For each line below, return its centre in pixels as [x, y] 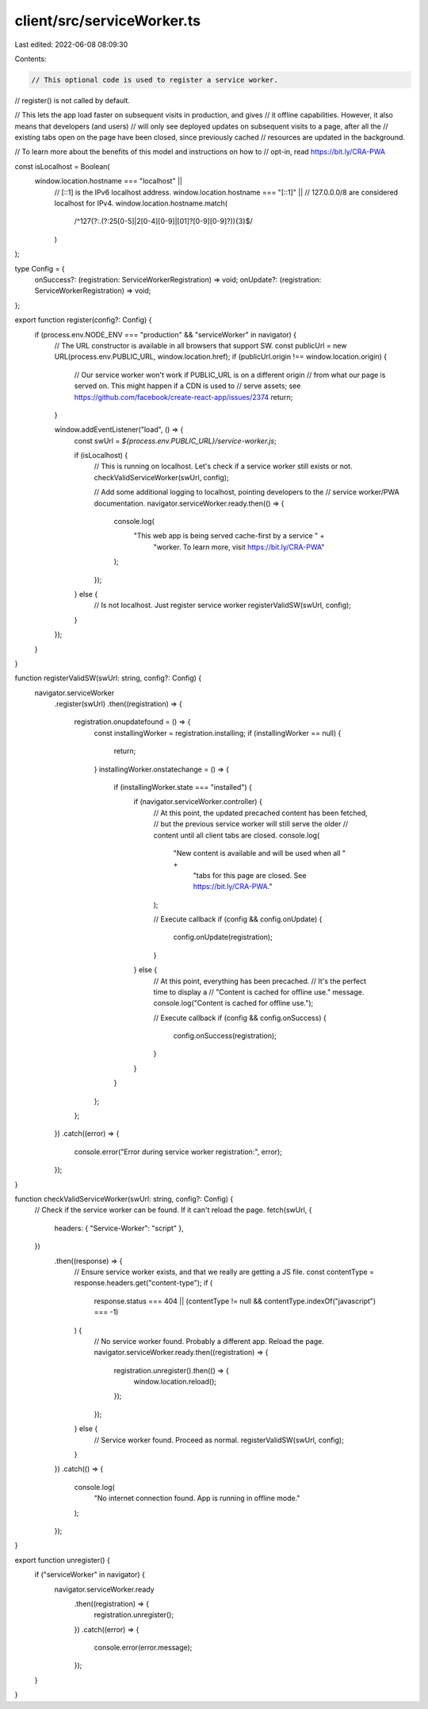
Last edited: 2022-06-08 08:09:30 [71, 44]
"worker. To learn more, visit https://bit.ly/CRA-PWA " [239, 547]
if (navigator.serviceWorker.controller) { [198, 802]
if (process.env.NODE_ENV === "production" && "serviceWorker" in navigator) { [166, 334]
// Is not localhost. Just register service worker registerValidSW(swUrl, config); [223, 605]
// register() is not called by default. [73, 100]
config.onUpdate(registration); [223, 937]
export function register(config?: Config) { [83, 320]
